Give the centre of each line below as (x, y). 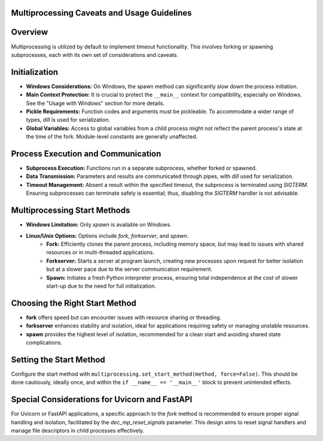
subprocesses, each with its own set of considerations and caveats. (95, 55)
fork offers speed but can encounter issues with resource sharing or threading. (124, 317)
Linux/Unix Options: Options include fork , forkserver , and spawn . (107, 235)
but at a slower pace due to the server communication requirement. (129, 269)
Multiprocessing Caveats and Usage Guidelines (101, 13)
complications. (44, 342)
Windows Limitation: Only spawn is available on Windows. (99, 225)
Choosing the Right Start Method (74, 303)
